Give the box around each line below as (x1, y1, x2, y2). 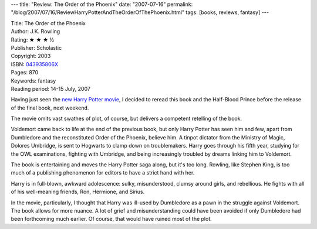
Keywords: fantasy (11, 77, 56, 84)
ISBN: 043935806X (11, 60, 59, 67)
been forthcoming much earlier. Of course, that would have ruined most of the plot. (11, 216, 212, 223)
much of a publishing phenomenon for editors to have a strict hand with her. (11, 169, 195, 176)
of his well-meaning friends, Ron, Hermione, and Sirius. (11, 188, 145, 196)
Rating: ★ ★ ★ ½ (11, 36, 55, 43)
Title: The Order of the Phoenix (11, 19, 86, 26)
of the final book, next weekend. (11, 104, 89, 111)
